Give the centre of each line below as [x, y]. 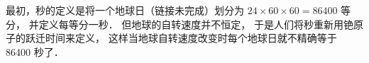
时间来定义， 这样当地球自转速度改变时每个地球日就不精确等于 [191, 38]
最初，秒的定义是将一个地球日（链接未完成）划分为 [125, 10]
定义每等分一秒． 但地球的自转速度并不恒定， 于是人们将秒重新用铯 [196, 24]
